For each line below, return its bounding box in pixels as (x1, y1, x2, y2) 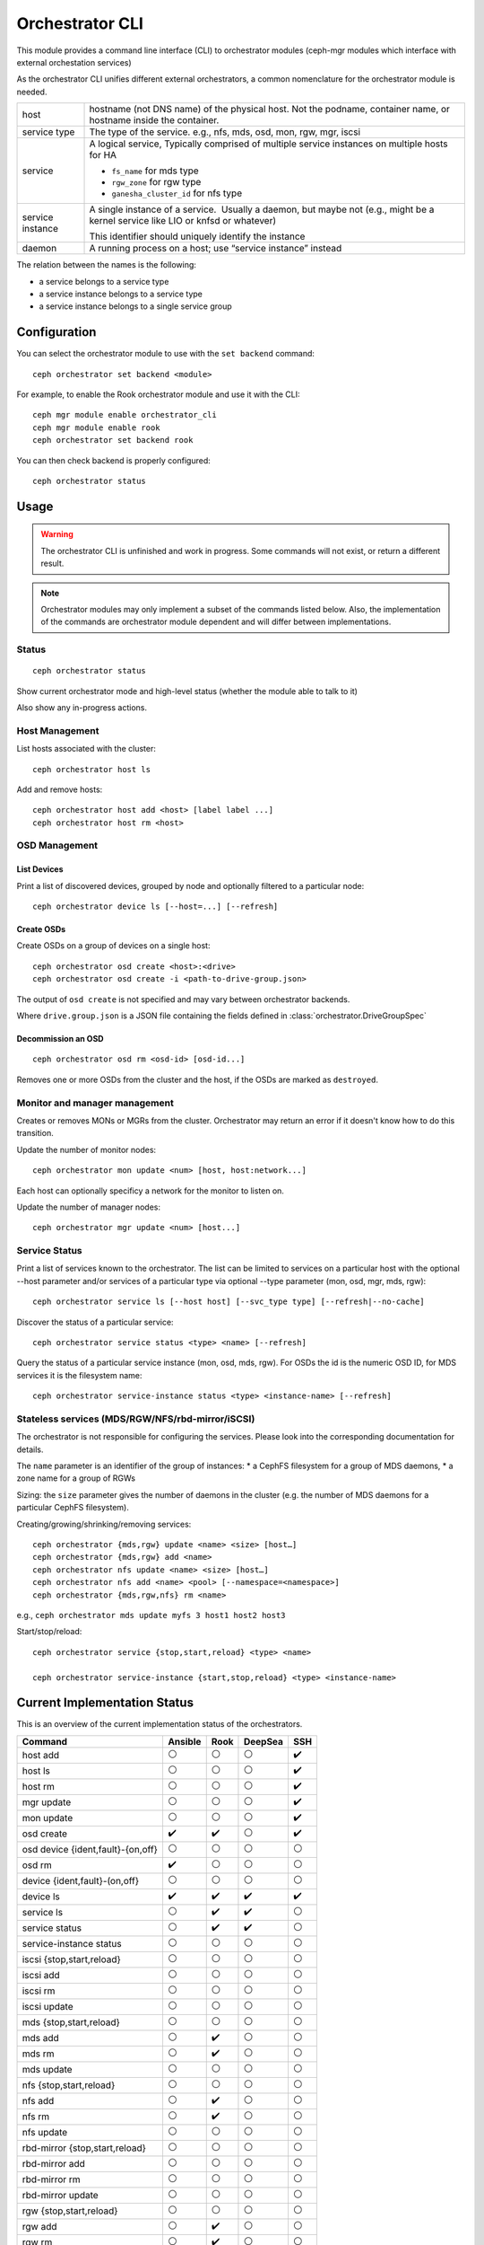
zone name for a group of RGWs (16, 1473, 136, 1483)
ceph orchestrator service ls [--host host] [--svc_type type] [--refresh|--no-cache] (32, 1297, 425, 1307)
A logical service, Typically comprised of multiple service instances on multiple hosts (89, 137, 448, 150)
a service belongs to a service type (39, 276, 169, 286)
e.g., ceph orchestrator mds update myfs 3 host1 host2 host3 (16, 1609, 286, 1620)
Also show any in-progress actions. (16, 702, 148, 713)
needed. (16, 86, 48, 97)
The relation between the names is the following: (16, 260, 197, 270)
